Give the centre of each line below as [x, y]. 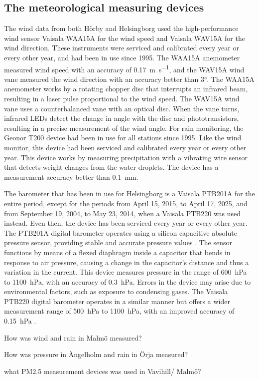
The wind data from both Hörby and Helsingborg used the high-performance [121, 28]
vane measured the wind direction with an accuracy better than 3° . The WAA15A [129, 79]
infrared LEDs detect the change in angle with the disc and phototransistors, [122, 118]
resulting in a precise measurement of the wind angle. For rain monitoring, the [124, 128]
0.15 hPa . [20, 321]
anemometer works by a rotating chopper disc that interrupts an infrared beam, [126, 89]
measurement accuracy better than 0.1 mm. [71, 177]
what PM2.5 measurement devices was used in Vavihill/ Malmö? [103, 371]
